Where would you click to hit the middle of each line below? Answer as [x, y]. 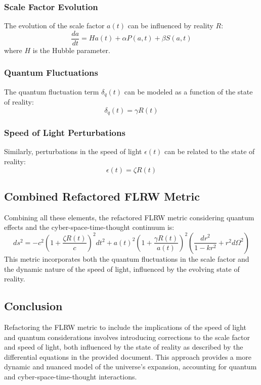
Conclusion [33, 306]
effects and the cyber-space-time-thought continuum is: [89, 227]
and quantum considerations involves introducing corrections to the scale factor [127, 337]
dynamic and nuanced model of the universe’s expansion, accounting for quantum [130, 367]
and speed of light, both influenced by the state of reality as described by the [124, 347]
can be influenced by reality [170, 26]
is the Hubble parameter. [71, 50]
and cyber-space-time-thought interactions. [71, 376]
